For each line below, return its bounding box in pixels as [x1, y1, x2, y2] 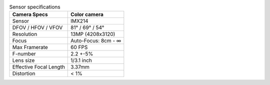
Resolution [12, 30, 37, 37]
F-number [12, 50, 36, 57]
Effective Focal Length [12, 63, 65, 70]
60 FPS [70, 44, 88, 51]
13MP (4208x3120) [70, 30, 115, 37]
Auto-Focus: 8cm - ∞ [70, 37, 121, 44]
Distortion [12, 70, 35, 77]
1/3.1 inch [70, 57, 92, 64]
